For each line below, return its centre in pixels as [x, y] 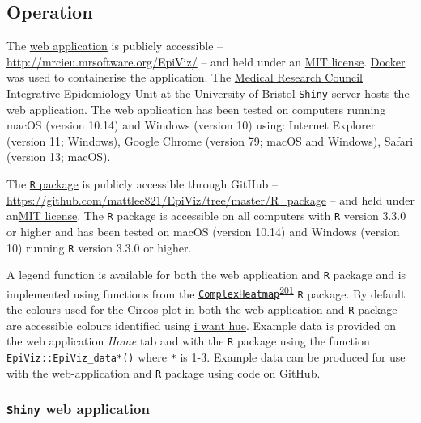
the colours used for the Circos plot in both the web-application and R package [202, 309]
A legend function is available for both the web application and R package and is [206, 275]
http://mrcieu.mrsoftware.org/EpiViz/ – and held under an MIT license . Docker [206, 61]
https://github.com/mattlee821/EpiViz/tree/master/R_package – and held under [210, 199]
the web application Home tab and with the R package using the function [188, 341]
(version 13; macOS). [59, 157]
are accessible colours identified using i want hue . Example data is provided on [201, 325]
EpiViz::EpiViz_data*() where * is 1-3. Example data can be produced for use [206, 357]
